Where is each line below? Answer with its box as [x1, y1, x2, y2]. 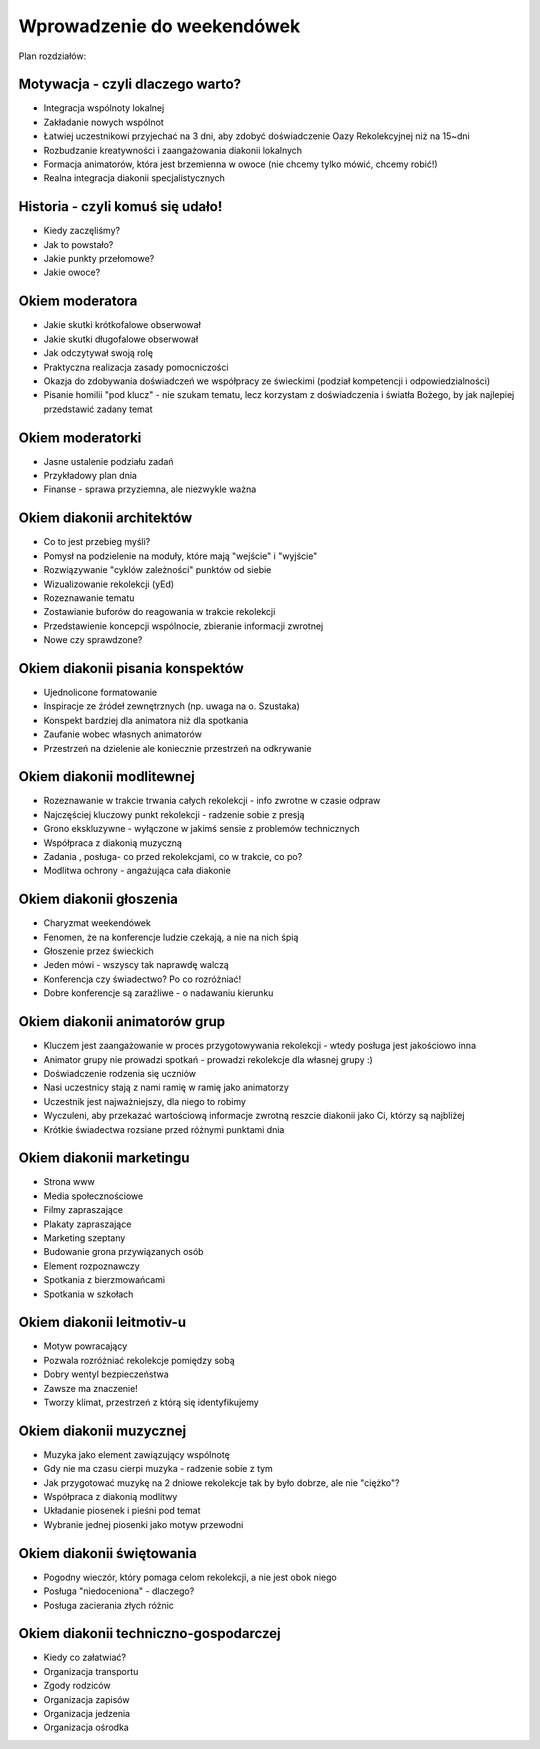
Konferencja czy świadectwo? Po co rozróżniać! [43, 973, 242, 985]
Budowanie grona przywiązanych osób [43, 1246, 204, 1258]
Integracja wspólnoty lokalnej [43, 102, 165, 114]
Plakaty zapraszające [43, 1218, 132, 1230]
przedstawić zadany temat [43, 403, 153, 415]
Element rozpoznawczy [43, 1260, 140, 1272]
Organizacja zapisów [43, 1693, 130, 1705]
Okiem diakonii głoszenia [18, 891, 179, 908]
